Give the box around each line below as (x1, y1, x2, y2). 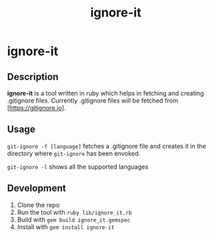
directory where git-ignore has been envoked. (7, 149, 141, 158)
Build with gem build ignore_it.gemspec (17, 215, 131, 224)
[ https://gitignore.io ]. (7, 104, 66, 111)
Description (7, 71, 59, 83)
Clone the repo (17, 201, 60, 209)
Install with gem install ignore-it (17, 222, 115, 231)
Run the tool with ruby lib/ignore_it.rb (17, 208, 132, 216)
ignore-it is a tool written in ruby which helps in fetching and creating (7, 89, 205, 97)
